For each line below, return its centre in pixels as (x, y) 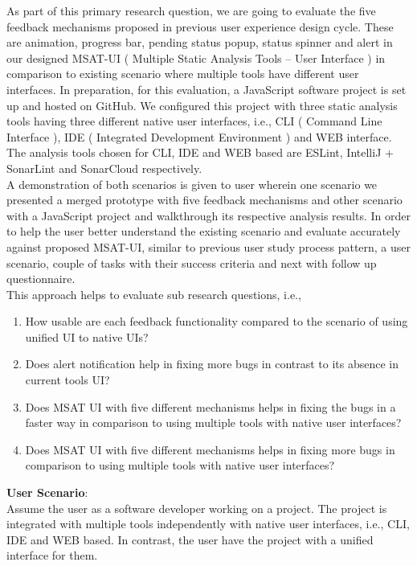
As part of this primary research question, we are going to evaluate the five (191, 10)
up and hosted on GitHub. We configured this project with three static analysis (202, 105)
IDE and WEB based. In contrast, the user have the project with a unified (190, 539)
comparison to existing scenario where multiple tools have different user (183, 74)
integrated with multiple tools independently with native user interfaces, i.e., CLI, (208, 524)
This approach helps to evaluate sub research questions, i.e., (154, 294)
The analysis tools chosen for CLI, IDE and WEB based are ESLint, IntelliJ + (200, 152)
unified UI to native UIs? (87, 336)
